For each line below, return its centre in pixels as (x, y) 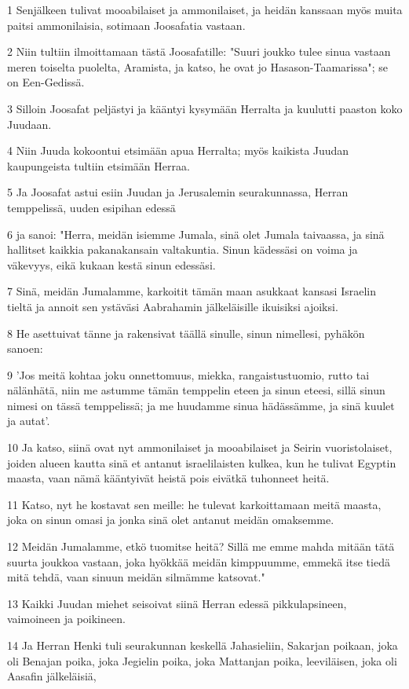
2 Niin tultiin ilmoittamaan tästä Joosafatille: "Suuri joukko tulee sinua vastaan (199, 51)
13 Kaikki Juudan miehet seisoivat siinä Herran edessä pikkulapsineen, (177, 603)
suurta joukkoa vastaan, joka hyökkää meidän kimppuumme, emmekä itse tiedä (199, 561)
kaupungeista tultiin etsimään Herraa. (99, 165)
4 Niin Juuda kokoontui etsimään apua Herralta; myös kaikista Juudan (178, 150)
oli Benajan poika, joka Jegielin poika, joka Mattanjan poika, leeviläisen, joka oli (202, 660)
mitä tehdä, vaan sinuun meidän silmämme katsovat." (136, 577)
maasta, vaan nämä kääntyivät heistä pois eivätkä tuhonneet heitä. (168, 478)
